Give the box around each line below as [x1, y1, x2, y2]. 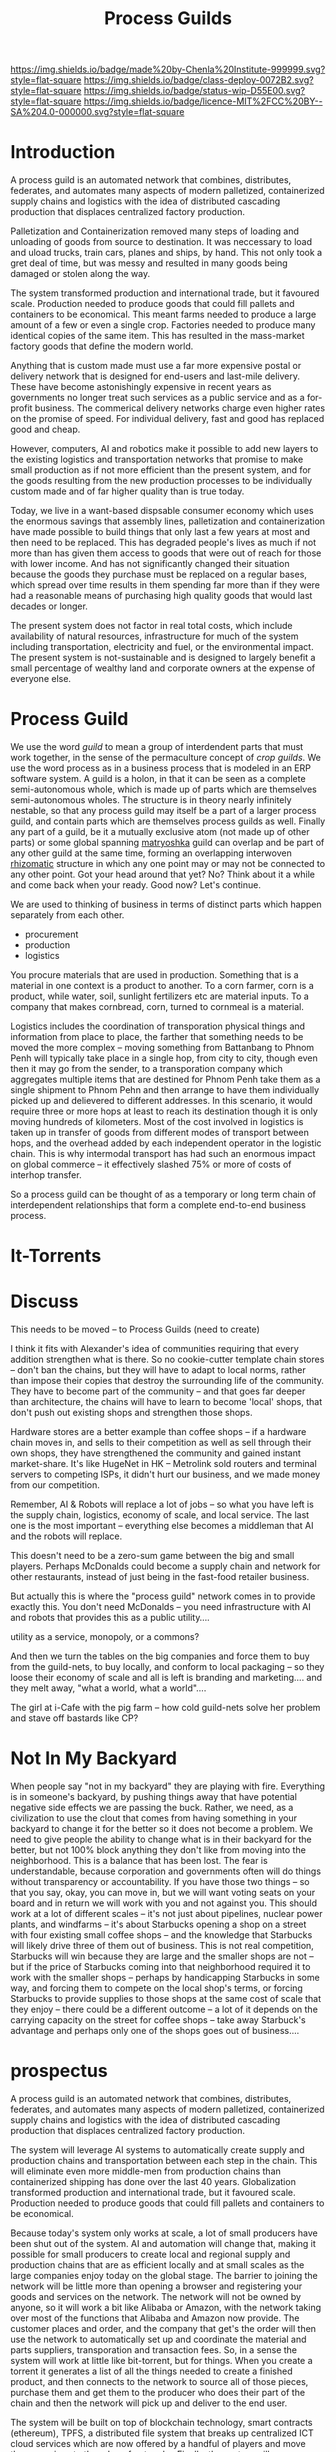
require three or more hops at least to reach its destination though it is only [10, 1105, 318, 1117]
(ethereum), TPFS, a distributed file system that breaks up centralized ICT [10, 2427, 315, 2439]
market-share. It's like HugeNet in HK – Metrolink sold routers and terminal [10, 1458, 317, 1470]
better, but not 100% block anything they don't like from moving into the [10, 1844, 307, 1856]
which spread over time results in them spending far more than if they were [10, 579, 321, 591]
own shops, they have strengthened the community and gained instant [10, 1447, 302, 1459]
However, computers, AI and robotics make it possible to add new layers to [10, 443, 319, 455]
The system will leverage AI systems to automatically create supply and [10, 2144, 305, 2156]
